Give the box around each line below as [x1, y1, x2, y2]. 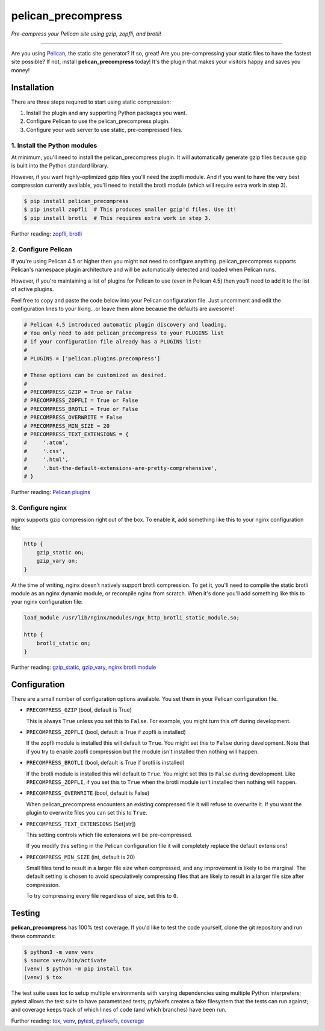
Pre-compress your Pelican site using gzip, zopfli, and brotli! [11, 30, 162, 37]
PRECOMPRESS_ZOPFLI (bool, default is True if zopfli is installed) [26, 729, 186, 736]
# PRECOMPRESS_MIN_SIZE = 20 [23, 422, 110, 429]
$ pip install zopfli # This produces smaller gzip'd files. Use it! [23, 206, 237, 213]
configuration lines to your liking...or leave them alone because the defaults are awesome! [11, 305, 235, 312]
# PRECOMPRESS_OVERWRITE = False [23, 414, 123, 421]
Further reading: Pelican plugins [11, 488, 90, 495]
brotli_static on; [36, 639, 91, 647]
